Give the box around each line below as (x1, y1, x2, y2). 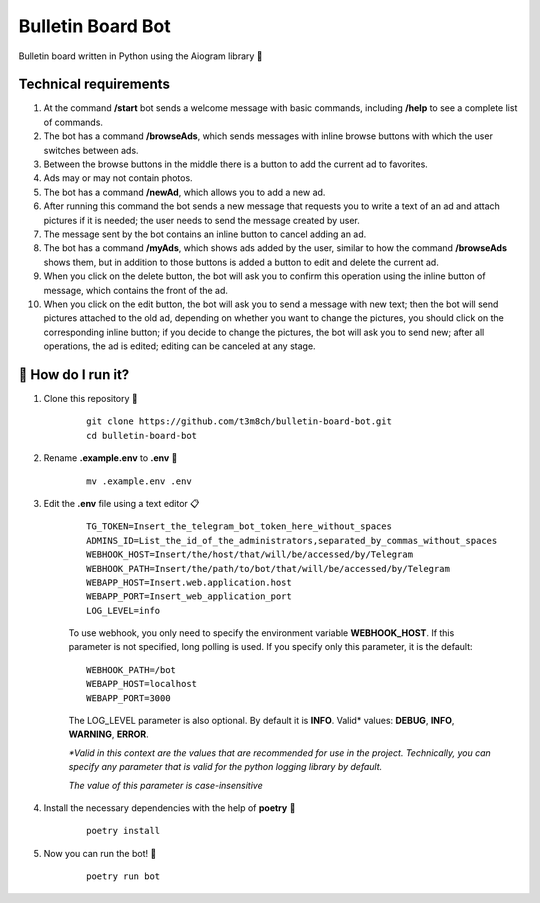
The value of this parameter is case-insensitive (68, 779, 264, 791)
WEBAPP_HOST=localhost (86, 678, 198, 690)
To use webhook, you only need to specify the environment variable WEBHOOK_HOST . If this (68, 627, 455, 639)
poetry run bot (86, 871, 161, 882)
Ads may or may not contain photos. (43, 172, 194, 184)
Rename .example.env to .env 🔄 (43, 452, 178, 464)
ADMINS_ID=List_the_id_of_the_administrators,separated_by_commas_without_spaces (86, 535, 498, 546)
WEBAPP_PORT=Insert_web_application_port (86, 591, 292, 602)
